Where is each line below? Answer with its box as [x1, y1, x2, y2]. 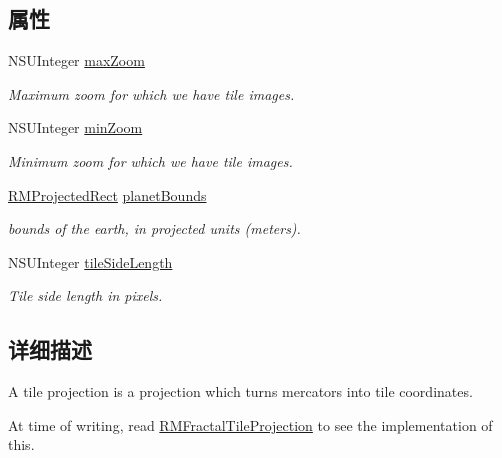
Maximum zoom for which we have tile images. [8, 83, 295, 104]
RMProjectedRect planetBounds [8, 184, 207, 205]
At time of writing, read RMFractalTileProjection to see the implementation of [8, 414, 493, 435]
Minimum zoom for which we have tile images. [8, 150, 293, 171]
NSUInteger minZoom [8, 117, 143, 138]
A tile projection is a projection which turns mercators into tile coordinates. [8, 381, 473, 402]
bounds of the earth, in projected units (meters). [8, 218, 301, 239]
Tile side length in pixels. [8, 285, 163, 306]
